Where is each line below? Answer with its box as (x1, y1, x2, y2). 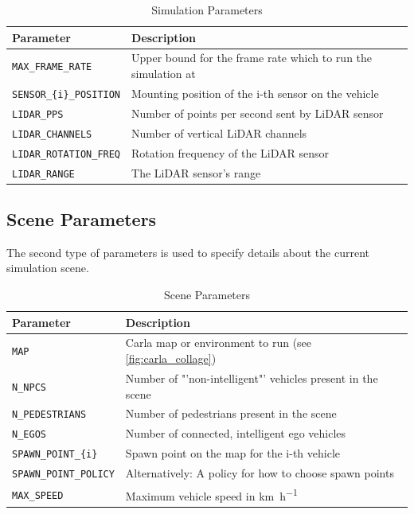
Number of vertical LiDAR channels (131, 124, 307, 141)
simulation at (131, 65, 196, 82)
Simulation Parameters (151, 2, 263, 18)
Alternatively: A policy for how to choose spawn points (125, 465, 394, 481)
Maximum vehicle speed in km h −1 (125, 485, 298, 504)
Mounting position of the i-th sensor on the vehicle (131, 84, 379, 101)
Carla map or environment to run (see (125, 334, 312, 351)
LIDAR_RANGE (12, 168, 75, 180)
